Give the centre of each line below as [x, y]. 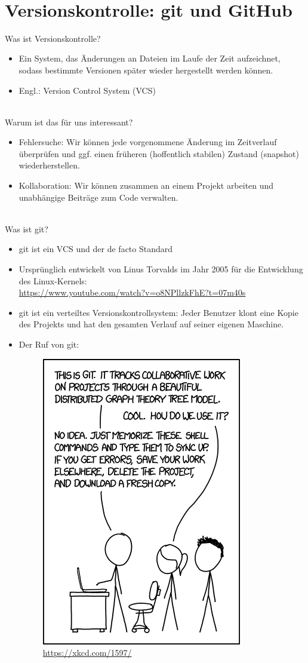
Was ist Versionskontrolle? [53, 38]
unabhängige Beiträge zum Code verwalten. [98, 197]
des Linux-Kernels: [53, 280]
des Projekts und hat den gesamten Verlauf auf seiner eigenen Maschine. [151, 324]
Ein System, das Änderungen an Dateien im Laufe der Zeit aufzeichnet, [150, 58]
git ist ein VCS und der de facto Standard [96, 249]
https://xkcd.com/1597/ [87, 653]
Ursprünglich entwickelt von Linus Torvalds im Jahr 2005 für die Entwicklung [161, 269]
